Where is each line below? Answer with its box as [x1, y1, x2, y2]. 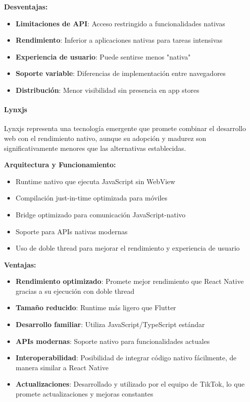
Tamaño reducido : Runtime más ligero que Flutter [15, 302, 176, 313]
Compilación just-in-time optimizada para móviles [15, 193, 168, 203]
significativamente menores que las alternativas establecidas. [4, 142, 186, 153]
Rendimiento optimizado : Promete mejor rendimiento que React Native [15, 276, 244, 286]
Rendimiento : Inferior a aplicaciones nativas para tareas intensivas [15, 35, 223, 45]
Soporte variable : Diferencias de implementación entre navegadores [15, 68, 226, 78]
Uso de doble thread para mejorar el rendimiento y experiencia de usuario [15, 243, 240, 253]
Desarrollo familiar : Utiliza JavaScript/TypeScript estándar [15, 319, 205, 330]
